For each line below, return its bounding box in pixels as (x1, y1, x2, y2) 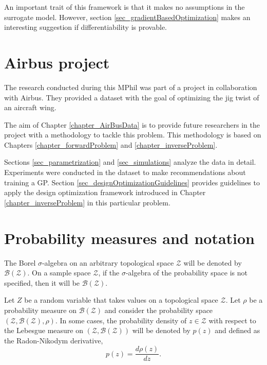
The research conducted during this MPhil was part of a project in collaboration (4, 81, 257, 92)
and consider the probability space (104, 304, 213, 315)
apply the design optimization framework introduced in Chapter (4, 187, 206, 198)
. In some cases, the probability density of (55, 315, 187, 325)
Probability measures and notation (4, 227, 255, 248)
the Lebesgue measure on (4, 325, 83, 336)
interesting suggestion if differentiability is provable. (4, 22, 167, 32)
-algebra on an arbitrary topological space (42, 257, 174, 268)
